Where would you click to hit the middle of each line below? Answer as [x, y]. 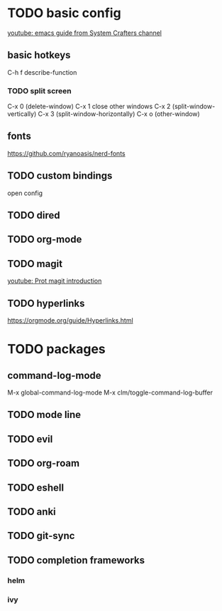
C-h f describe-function [42, 72]
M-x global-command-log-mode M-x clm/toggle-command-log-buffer [110, 392]
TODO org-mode [45, 240]
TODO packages [57, 349]
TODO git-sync [41, 536]
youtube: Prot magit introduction [55, 281]
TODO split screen [40, 90]
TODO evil [30, 439]
